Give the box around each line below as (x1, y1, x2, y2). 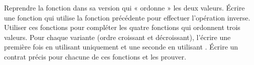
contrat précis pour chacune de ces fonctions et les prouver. (4, 51, 186, 61)
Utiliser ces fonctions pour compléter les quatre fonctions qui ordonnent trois (4, 22, 240, 32)
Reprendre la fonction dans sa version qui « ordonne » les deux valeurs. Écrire (4, 2, 245, 12)
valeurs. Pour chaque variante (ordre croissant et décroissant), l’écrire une (4, 31, 231, 42)
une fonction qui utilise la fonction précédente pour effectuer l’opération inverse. (4, 12, 250, 22)
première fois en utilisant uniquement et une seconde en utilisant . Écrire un (4, 41, 238, 52)
